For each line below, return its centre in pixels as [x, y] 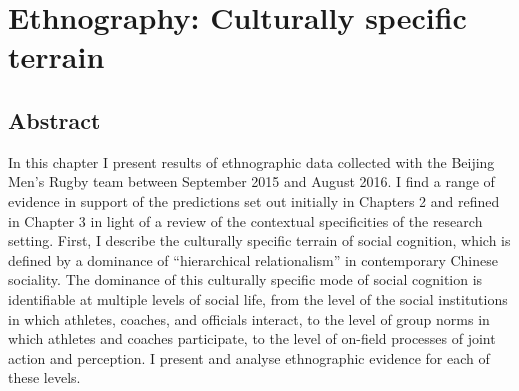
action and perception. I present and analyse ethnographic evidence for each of [249, 357]
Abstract [54, 119]
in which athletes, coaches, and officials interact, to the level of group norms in [249, 318]
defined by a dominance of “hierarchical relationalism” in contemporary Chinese [253, 259]
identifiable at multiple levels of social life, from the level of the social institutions [258, 298]
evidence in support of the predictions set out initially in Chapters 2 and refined [254, 200]
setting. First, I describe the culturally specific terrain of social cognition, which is [259, 240]
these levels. [44, 377]
